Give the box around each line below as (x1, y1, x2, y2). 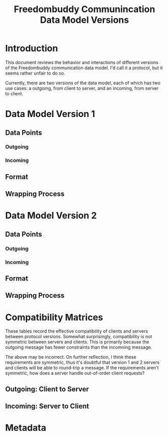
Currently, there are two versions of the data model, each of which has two (5, 80, 161, 86)
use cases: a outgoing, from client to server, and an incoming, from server (5, 85, 159, 91)
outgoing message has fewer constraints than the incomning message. (5, 344, 152, 350)
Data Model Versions (40, 14, 129, 26)
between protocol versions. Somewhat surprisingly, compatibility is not (5, 334, 152, 340)
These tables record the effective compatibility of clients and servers (5, 328, 148, 334)
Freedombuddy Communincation (14, 4, 155, 15)
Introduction (5, 43, 58, 54)
